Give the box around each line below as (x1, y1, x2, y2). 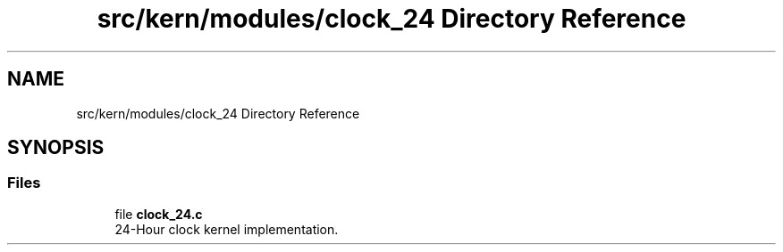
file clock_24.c (114, 206, 203, 222)
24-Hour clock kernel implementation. (114, 221, 339, 237)
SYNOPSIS (7, 136, 105, 159)
